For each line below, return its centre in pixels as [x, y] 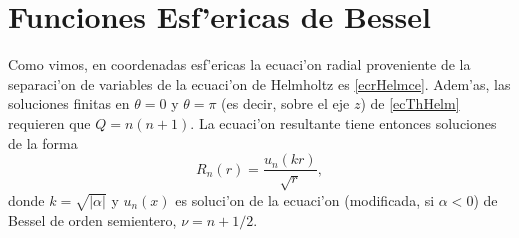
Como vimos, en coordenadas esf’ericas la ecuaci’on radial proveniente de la [239, 64]
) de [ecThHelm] [410, 103]
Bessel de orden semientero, [92, 219]
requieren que [49, 122]
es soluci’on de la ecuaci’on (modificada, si [305, 199]
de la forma [43, 142]
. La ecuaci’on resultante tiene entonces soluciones [343, 122]
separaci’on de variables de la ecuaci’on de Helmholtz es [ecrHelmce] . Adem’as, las [259, 83]
